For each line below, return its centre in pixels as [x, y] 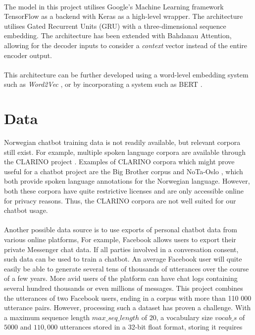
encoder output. [28, 55]
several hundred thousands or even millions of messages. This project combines [124, 288]
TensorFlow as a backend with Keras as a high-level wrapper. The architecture [124, 16]
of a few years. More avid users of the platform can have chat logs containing [121, 278]
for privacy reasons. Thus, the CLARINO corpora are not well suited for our [120, 200]
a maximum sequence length [47, 317]
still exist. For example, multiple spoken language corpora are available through [125, 152]
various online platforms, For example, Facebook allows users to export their [120, 239]
